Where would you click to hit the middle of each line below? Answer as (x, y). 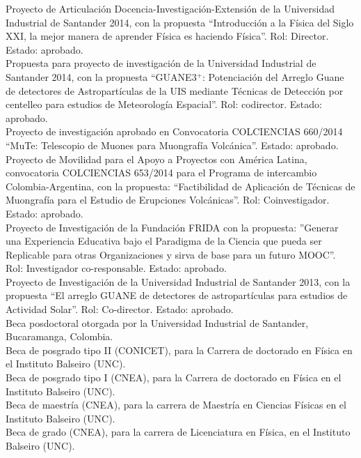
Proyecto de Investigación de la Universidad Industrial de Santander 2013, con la (178, 281)
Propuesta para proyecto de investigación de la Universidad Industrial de (161, 63)
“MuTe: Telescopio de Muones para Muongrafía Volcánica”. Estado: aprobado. (172, 145)
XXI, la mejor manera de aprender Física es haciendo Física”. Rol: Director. (167, 36)
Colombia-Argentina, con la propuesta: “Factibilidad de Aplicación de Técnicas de (180, 186)
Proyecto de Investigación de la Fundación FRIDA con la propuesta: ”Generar (172, 227)
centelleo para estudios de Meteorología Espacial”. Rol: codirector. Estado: (164, 104)
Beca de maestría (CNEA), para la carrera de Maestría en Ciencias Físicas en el (176, 405)
